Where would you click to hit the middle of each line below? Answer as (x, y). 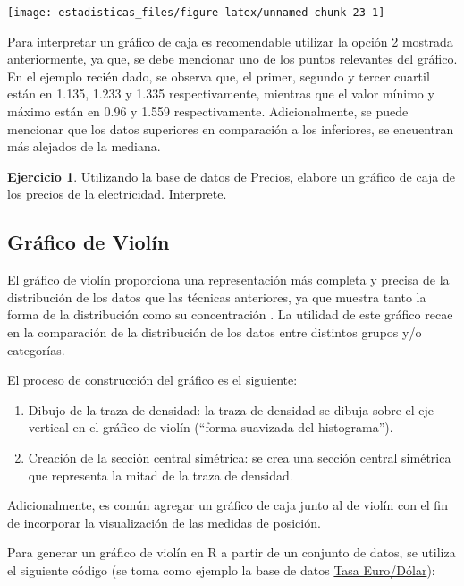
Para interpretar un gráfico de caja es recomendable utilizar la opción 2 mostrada (230, 41)
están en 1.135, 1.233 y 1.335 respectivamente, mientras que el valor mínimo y (221, 93)
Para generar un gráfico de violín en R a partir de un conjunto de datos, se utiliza (232, 552)
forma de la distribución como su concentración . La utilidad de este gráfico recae (230, 314)
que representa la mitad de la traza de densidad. (160, 475)
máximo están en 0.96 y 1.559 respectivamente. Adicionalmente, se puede (208, 111)
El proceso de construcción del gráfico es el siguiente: (152, 380)
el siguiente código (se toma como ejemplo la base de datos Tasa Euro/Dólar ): (221, 569)
